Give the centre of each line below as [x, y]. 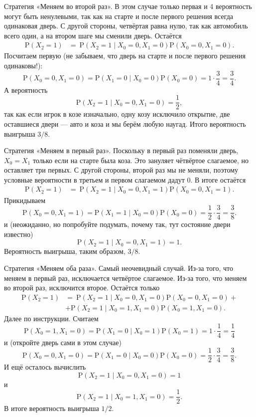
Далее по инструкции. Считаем [51, 318]
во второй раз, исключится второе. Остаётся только [82, 288]
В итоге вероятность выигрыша [52, 408]
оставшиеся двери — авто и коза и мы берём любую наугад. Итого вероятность [125, 123]
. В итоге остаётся [218, 179]
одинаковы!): [23, 65]
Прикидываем [25, 200]
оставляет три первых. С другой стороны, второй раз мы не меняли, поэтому [121, 170]
